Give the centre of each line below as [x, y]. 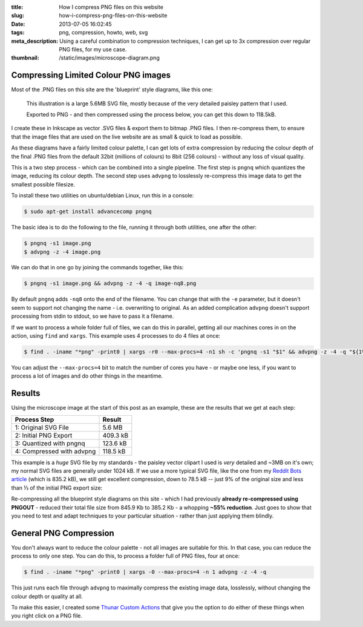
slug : [18, 16]
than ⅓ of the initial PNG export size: [57, 488]
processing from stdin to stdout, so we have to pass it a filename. [93, 316]
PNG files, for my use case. [93, 49]
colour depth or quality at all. [47, 596]
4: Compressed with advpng [55, 451]
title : [17, 7]
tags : [18, 33]
